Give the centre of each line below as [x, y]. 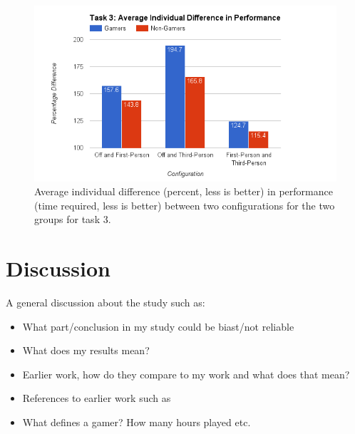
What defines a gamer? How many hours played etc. [137, 422]
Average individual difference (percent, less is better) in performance [184, 191]
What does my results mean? [86, 350]
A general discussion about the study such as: [106, 303]
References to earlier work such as [97, 398]
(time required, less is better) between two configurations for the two [185, 205]
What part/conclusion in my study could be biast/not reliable [158, 326]
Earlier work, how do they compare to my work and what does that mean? [186, 374]
